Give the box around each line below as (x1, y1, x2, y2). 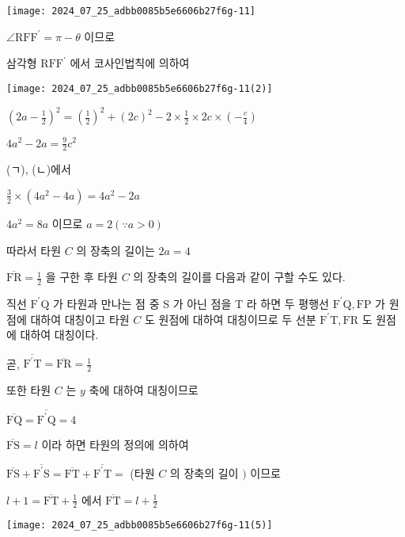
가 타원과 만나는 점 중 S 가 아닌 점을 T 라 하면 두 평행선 (52, 295, 329, 311)
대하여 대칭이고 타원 (30, 310, 130, 327)
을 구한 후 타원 (45, 268, 118, 285)
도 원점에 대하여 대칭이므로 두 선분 (145, 310, 316, 327)
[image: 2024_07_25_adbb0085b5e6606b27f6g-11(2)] (6, 82, 273, 94)
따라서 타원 (6, 242, 62, 258)
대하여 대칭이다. (20, 326, 99, 343)
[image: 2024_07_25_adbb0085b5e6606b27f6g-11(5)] (6, 520, 273, 531)
